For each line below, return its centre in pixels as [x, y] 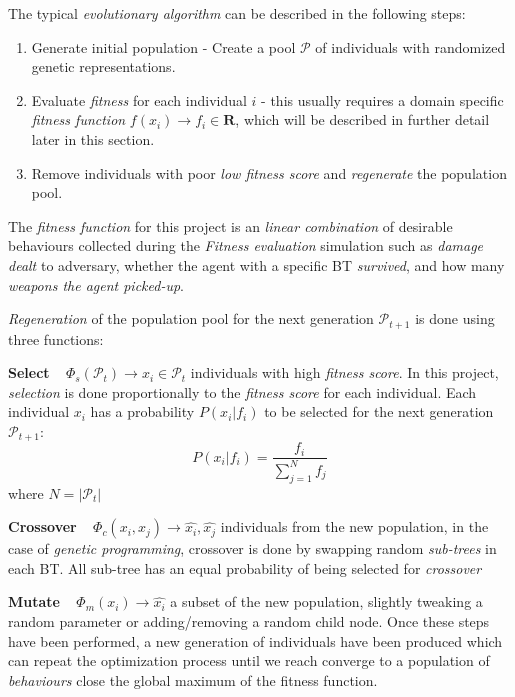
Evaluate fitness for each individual [139, 99]
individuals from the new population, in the [354, 526]
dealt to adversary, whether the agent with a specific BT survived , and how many [256, 264]
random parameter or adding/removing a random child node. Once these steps [249, 620]
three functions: [56, 338]
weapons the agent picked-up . [96, 284]
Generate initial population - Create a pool [163, 46]
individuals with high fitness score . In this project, [344, 372]
